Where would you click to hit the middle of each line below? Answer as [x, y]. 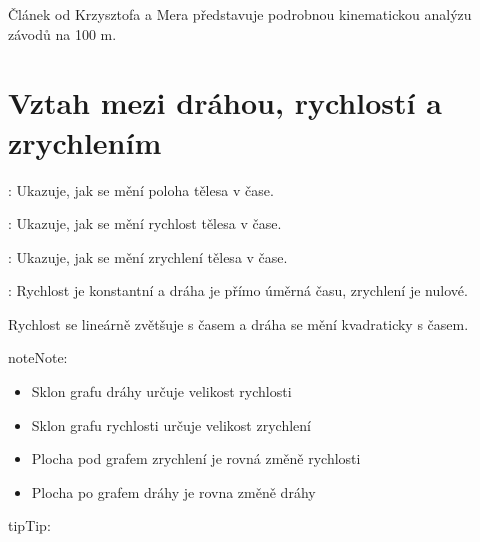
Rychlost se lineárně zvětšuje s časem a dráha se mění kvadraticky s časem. [238, 323]
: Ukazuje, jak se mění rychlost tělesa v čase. [145, 223]
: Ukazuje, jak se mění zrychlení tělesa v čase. [148, 256]
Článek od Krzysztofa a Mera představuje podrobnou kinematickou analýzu [240, 14]
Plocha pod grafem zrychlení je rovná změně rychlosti [196, 458]
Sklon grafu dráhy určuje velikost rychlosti [161, 391]
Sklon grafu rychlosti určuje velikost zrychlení [171, 424]
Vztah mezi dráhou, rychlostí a [225, 102]
